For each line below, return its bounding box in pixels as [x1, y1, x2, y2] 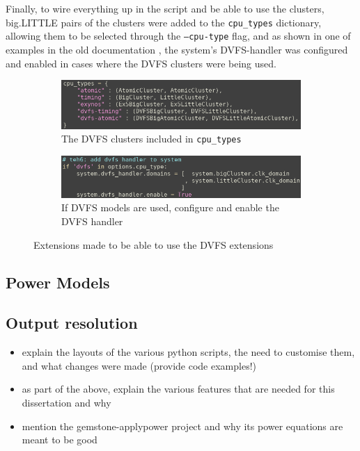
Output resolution [6, 312, 138, 334]
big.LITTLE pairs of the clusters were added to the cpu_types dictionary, [6, 15, 322, 29]
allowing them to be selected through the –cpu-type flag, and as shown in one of [6, 28, 351, 43]
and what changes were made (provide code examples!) [22, 358, 256, 372]
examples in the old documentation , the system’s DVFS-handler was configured [6, 42, 348, 56]
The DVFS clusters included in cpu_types [61, 131, 242, 146]
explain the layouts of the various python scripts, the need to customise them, [22, 345, 355, 359]
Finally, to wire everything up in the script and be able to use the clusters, [6, 1, 324, 15]
